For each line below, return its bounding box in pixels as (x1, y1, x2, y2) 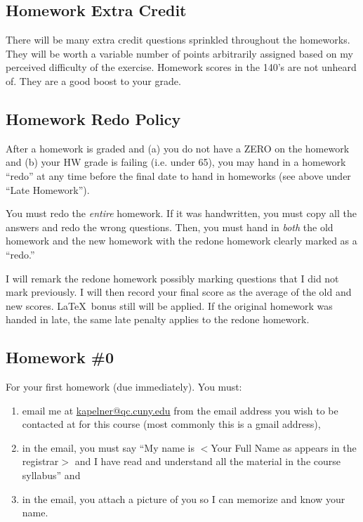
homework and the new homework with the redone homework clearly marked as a (6, 233, 357, 248)
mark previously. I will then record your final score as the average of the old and (6, 285, 352, 299)
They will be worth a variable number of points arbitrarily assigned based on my (6, 46, 353, 60)
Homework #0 (6, 346, 114, 368)
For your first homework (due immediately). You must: (6, 379, 242, 394)
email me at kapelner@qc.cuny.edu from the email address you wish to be (22, 403, 338, 417)
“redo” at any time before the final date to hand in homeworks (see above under (6, 168, 351, 183)
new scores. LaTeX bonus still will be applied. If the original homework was (6, 298, 333, 313)
